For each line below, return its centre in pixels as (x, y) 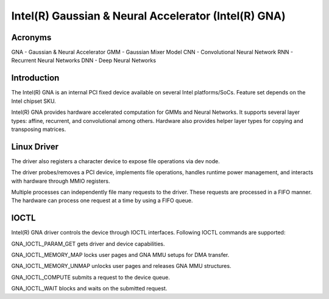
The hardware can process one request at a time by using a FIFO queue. (102, 200)
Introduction (35, 78)
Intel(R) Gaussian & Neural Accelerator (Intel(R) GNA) (148, 16)
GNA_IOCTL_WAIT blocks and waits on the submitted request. (89, 289)
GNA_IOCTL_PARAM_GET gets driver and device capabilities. (88, 244)
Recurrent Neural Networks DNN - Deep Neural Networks (84, 60)
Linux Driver (35, 146)
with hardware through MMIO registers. (61, 181)
